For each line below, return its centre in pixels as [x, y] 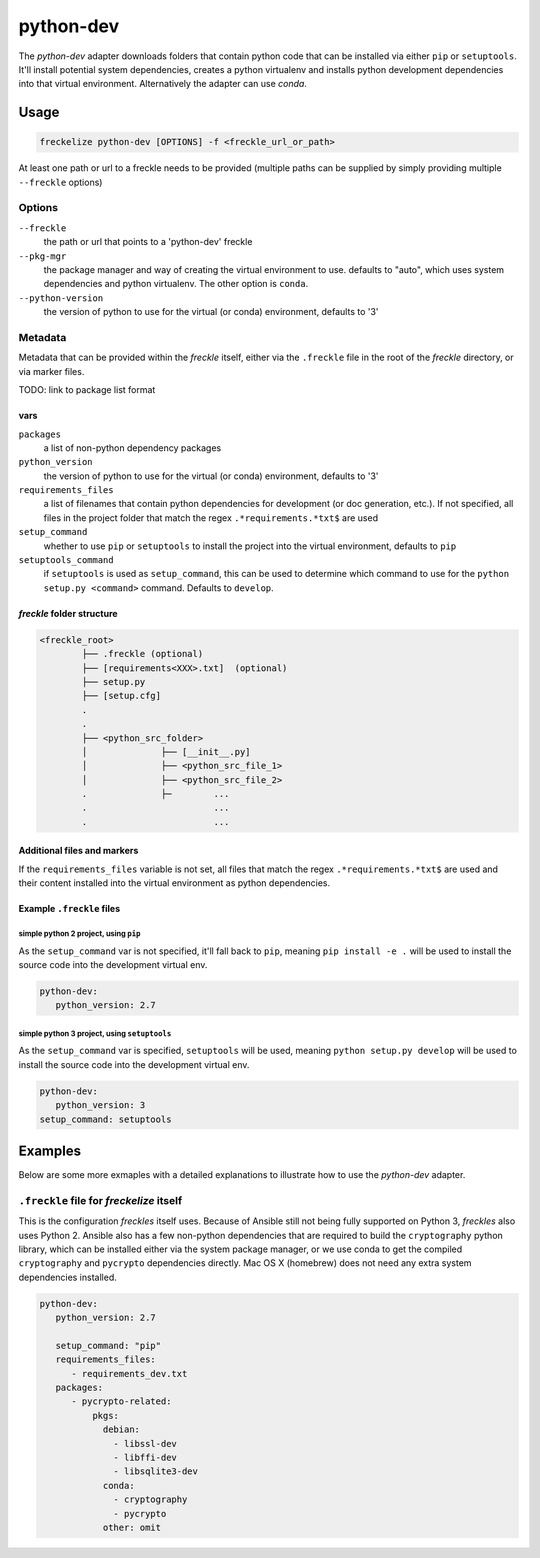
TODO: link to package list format [87, 390]
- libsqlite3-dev [156, 1471]
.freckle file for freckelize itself [100, 1200]
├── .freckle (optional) [142, 654]
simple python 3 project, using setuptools [95, 1033]
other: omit [132, 1527]
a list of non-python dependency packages [132, 447]
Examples [50, 1150]
